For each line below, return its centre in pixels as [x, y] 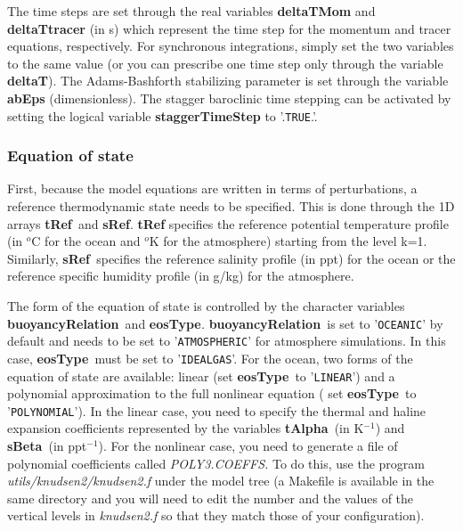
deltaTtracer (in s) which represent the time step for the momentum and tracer [229, 28]
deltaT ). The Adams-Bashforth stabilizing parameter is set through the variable [228, 81]
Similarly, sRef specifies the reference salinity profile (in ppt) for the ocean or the [231, 258]
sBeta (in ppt [47, 446]
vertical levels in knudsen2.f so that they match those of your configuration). [216, 515]
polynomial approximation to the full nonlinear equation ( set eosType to [212, 393]
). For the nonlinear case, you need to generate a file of [248, 446]
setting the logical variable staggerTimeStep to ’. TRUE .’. [162, 115]
